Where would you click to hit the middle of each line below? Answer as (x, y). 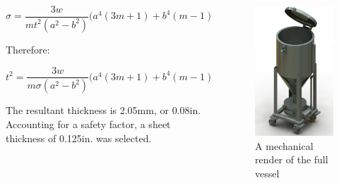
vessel (267, 173)
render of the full (292, 159)
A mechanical (284, 145)
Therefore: (28, 49)
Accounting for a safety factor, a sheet (88, 124)
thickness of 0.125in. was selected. (79, 138)
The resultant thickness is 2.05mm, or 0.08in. (103, 110)
